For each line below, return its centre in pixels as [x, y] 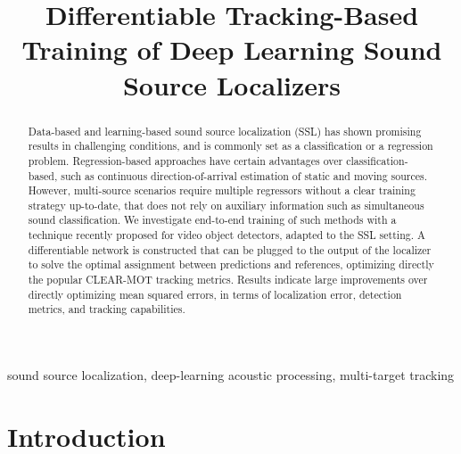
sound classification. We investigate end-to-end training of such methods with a [212, 220]
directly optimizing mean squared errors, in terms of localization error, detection [215, 294]
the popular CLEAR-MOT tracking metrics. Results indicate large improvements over [228, 280]
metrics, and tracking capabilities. [107, 309]
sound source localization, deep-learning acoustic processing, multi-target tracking [231, 375]
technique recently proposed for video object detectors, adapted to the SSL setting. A [226, 235]
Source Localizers [232, 84]
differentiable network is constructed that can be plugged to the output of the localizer [230, 249]
